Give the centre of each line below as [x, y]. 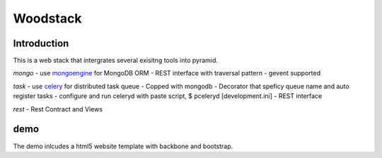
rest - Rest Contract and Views [58, 109]
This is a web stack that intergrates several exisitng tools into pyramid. [116, 61]
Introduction [41, 43]
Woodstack [47, 18]
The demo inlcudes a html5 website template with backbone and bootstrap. [123, 146]
